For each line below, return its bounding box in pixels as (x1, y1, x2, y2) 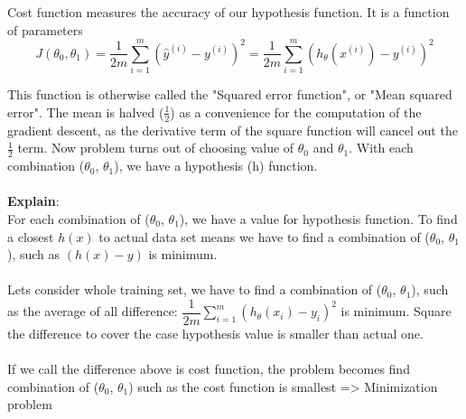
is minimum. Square (340, 302, 452, 321)
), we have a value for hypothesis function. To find (179, 209, 458, 228)
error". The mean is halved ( (7, 102, 164, 121)
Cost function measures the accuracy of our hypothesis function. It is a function (7, 3, 450, 21)
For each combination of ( (7, 209, 150, 228)
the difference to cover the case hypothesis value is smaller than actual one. (7, 323, 424, 342)
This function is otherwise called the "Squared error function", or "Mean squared (7, 85, 452, 104)
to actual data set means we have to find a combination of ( (98, 227, 430, 246)
